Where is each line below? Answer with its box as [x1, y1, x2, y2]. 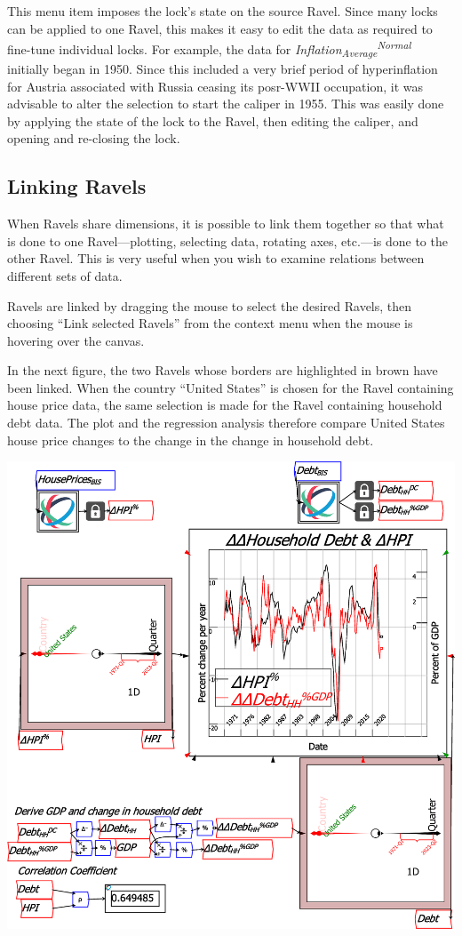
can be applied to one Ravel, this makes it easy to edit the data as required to [7, 19, 433, 37]
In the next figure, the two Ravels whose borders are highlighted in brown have [7, 361, 438, 380]
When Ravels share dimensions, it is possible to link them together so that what [7, 214, 444, 233]
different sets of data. [7, 266, 123, 284]
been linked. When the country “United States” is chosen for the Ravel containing [7, 378, 454, 396]
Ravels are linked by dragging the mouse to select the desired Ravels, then [7, 296, 412, 315]
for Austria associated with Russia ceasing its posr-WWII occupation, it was [7, 76, 424, 95]
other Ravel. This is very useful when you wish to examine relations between [7, 249, 425, 268]
